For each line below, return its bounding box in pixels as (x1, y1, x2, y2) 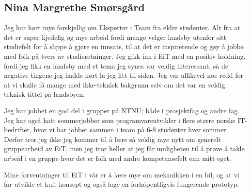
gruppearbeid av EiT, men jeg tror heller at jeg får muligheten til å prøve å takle (4, 143, 245, 154)
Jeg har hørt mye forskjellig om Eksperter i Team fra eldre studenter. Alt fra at (4, 22, 240, 33)
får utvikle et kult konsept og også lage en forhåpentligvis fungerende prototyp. (4, 179, 239, 189)
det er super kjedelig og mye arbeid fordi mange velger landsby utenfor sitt (4, 32, 226, 42)
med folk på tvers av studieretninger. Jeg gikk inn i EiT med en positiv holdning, (4, 51, 246, 61)
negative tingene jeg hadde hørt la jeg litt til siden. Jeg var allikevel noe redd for (4, 70, 243, 80)
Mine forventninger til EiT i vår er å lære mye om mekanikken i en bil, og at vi (4, 169, 239, 179)
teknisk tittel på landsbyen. (4, 89, 85, 99)
